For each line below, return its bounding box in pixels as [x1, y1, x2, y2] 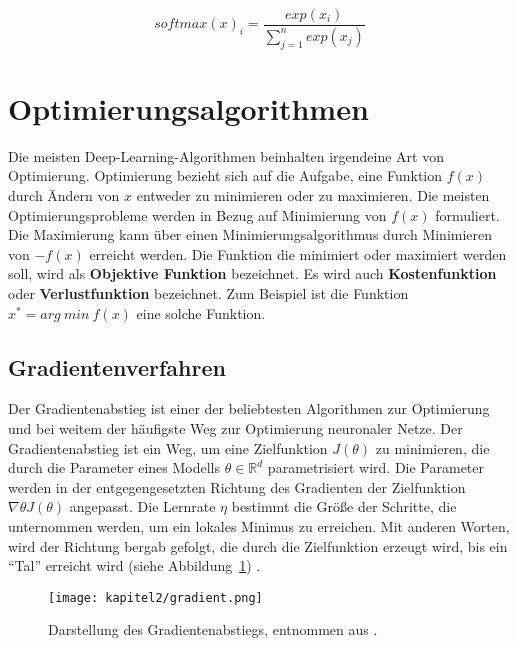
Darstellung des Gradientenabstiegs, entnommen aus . [48, 619, 378, 640]
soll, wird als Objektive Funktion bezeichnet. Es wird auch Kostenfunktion [8, 263, 497, 284]
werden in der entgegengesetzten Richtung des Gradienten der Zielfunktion [8, 476, 466, 497]
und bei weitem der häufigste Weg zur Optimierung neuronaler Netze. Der [8, 417, 463, 438]
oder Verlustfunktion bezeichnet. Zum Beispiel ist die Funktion [8, 282, 409, 303]
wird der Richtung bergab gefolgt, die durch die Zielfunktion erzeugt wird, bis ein [8, 535, 508, 556]
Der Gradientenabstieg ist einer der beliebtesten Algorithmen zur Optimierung [8, 398, 490, 419]
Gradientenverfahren [8, 351, 226, 382]
